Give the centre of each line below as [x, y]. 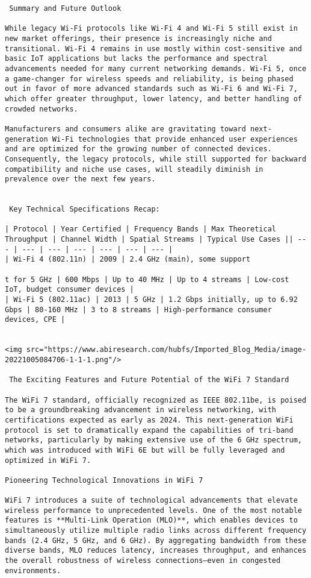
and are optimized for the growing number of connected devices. [138, 149]
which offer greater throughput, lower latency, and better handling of [153, 99]
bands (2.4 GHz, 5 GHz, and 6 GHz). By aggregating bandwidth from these [156, 540]
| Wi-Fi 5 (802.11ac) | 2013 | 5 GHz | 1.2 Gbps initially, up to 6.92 [151, 300]
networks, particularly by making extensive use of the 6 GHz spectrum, [153, 440]
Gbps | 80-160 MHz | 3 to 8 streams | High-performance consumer [138, 309]
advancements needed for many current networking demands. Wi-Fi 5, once [156, 68]
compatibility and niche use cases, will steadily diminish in [134, 169]
